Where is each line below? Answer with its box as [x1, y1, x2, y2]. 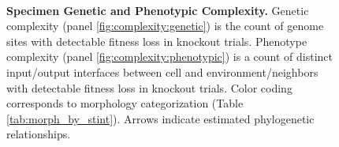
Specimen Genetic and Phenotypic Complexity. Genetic [6, 2, 309, 18]
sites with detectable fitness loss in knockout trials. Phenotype [6, 32, 307, 49]
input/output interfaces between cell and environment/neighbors [6, 63, 319, 80]
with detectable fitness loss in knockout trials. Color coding [6, 79, 292, 96]
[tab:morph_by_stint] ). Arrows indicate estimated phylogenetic [6, 110, 315, 126]
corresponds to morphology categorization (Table [6, 95, 244, 111]
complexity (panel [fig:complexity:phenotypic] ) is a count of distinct [6, 48, 333, 65]
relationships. [6, 126, 71, 142]
